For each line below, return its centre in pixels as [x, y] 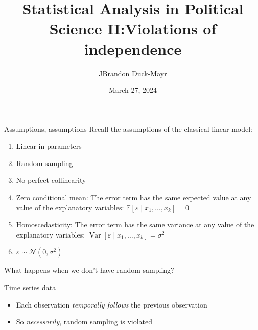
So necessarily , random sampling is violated [84, 322]
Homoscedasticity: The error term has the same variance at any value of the [135, 225]
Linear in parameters [49, 146]
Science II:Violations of [133, 28]
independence [133, 48]
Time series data [30, 287]
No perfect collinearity [51, 180]
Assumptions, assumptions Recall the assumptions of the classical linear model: [128, 128]
